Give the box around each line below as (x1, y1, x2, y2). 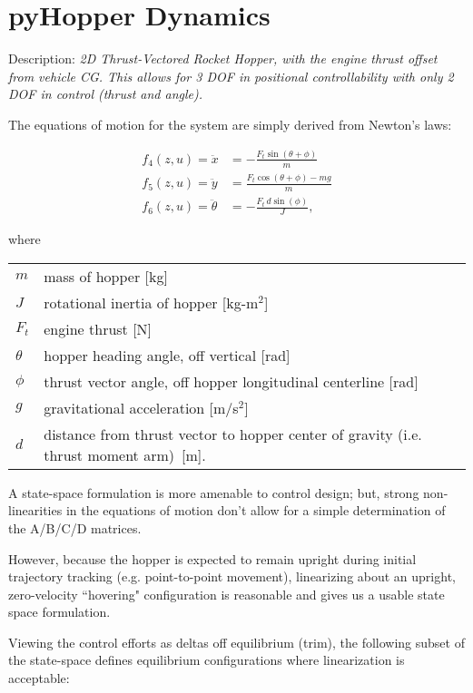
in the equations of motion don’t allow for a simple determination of (65, 501, 446, 520)
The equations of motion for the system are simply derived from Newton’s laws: (8, 114, 452, 133)
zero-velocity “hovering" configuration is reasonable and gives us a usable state (8, 584, 445, 603)
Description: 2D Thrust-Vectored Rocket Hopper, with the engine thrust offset (8, 49, 438, 68)
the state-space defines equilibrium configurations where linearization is (8, 650, 405, 669)
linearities (8, 501, 63, 520)
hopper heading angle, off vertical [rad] (44, 344, 291, 366)
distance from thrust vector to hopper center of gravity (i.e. (44, 423, 422, 444)
